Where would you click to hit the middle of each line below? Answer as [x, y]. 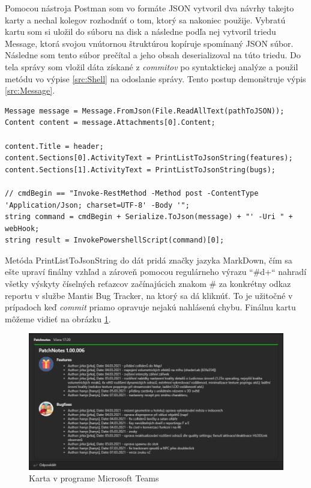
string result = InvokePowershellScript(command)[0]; [115, 240]
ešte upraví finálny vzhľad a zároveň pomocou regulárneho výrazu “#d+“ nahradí [156, 272]
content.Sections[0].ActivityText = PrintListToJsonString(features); [149, 158]
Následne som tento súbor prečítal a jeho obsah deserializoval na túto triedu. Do [153, 55]
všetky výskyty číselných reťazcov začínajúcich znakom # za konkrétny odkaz [148, 284]
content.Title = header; [54, 146]
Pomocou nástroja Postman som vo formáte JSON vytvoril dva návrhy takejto [149, 8]
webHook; [22, 228]
